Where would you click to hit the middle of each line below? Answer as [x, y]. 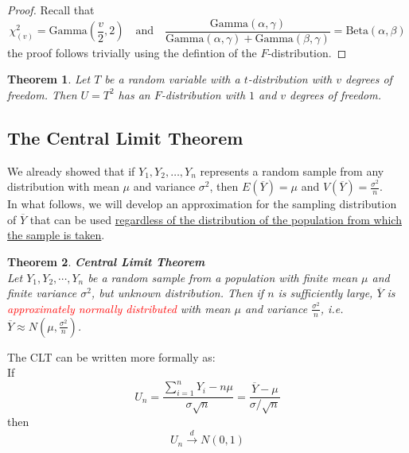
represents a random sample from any [292, 170]
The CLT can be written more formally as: [111, 356]
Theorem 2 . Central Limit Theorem [106, 262]
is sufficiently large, [325, 293]
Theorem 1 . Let [49, 79]
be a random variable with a [172, 79]
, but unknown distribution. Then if [177, 293]
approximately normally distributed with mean [119, 308]
